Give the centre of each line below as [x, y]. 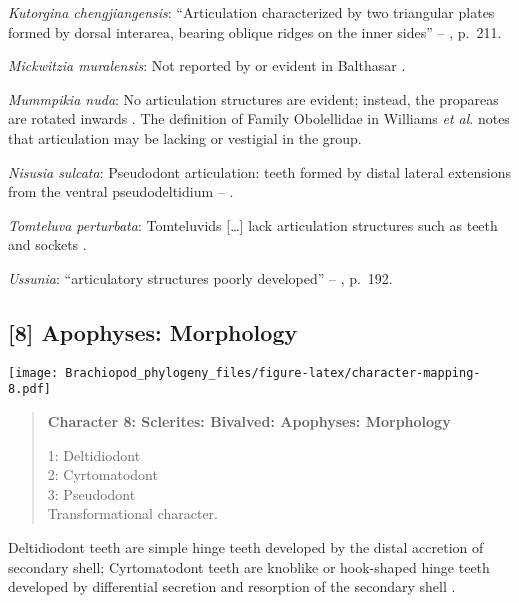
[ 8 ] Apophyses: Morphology [153, 331]
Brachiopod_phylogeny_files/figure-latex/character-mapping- [273, 372]
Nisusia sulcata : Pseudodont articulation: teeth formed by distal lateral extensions [259, 171]
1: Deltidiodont [94, 454]
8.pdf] [29, 389]
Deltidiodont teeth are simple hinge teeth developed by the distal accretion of [246, 547]
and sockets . [47, 244]
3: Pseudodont [91, 493]
